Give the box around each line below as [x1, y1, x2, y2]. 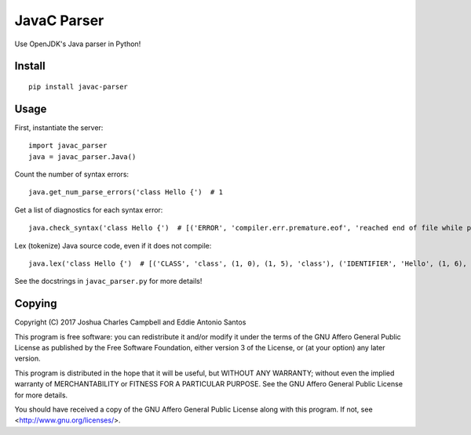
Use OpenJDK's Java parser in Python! [14, 39, 141, 49]
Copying [14, 297, 57, 310]
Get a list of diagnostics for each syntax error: [14, 205, 163, 215]
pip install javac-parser [28, 82, 129, 91]
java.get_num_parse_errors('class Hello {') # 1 [28, 188, 224, 197]
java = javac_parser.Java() [28, 152, 137, 161]
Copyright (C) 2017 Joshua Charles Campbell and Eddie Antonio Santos [14, 317, 246, 327]
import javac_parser [28, 141, 108, 150]
